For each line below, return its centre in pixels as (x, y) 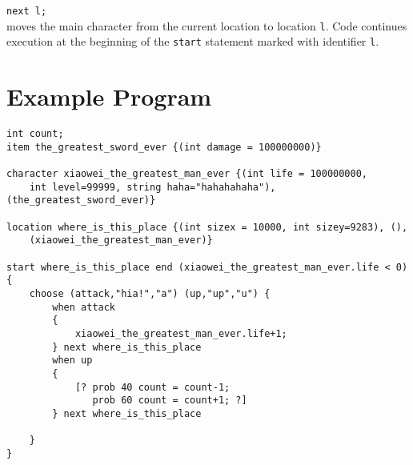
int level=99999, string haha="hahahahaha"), (152, 187)
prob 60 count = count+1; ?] (170, 401)
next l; (27, 11)
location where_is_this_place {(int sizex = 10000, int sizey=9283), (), (207, 227)
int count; (35, 134)
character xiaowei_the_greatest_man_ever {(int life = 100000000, (187, 174)
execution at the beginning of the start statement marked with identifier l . (193, 41)
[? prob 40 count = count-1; (152, 387)
